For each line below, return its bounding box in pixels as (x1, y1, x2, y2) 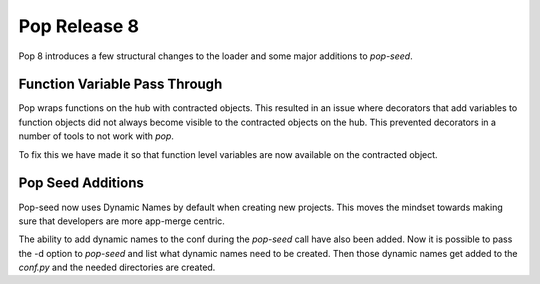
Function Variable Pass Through (18, 76, 223, 93)
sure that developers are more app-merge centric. (18, 215, 225, 227)
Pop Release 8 (18, 15, 140, 37)
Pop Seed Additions (18, 175, 144, 192)
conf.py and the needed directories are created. (18, 261, 216, 274)
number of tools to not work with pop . (18, 130, 175, 142)
